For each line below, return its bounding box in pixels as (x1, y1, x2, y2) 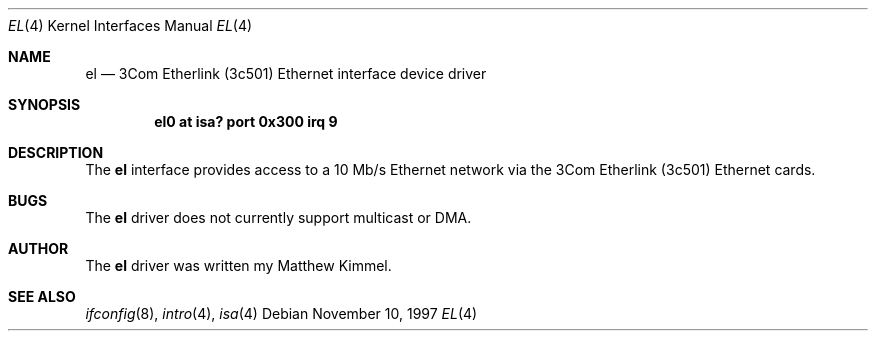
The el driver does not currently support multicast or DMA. (85, 209, 472, 226)
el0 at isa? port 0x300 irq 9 (154, 113, 338, 130)
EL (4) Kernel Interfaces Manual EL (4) (8, 17, 253, 34)
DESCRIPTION (8, 144, 104, 161)
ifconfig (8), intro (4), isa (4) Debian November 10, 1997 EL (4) (85, 305, 478, 322)
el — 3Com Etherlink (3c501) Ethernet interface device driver (85, 65, 487, 82)
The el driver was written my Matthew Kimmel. (85, 257, 392, 274)
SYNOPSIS (8, 96, 81, 113)
